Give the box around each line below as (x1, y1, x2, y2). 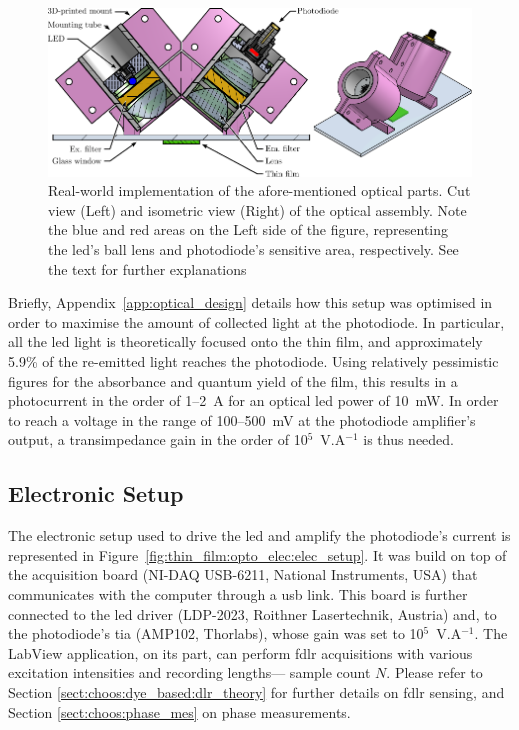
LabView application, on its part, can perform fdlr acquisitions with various (8, 642, 473, 663)
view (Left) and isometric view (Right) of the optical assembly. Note (48, 199, 467, 220)
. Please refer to (386, 662, 483, 683)
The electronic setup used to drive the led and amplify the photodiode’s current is (8, 525, 511, 546)
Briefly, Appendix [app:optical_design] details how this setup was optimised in (8, 292, 493, 313)
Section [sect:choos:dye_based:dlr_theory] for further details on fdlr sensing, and (8, 681, 505, 702)
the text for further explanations (48, 258, 247, 279)
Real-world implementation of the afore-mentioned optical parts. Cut (48, 180, 471, 201)
